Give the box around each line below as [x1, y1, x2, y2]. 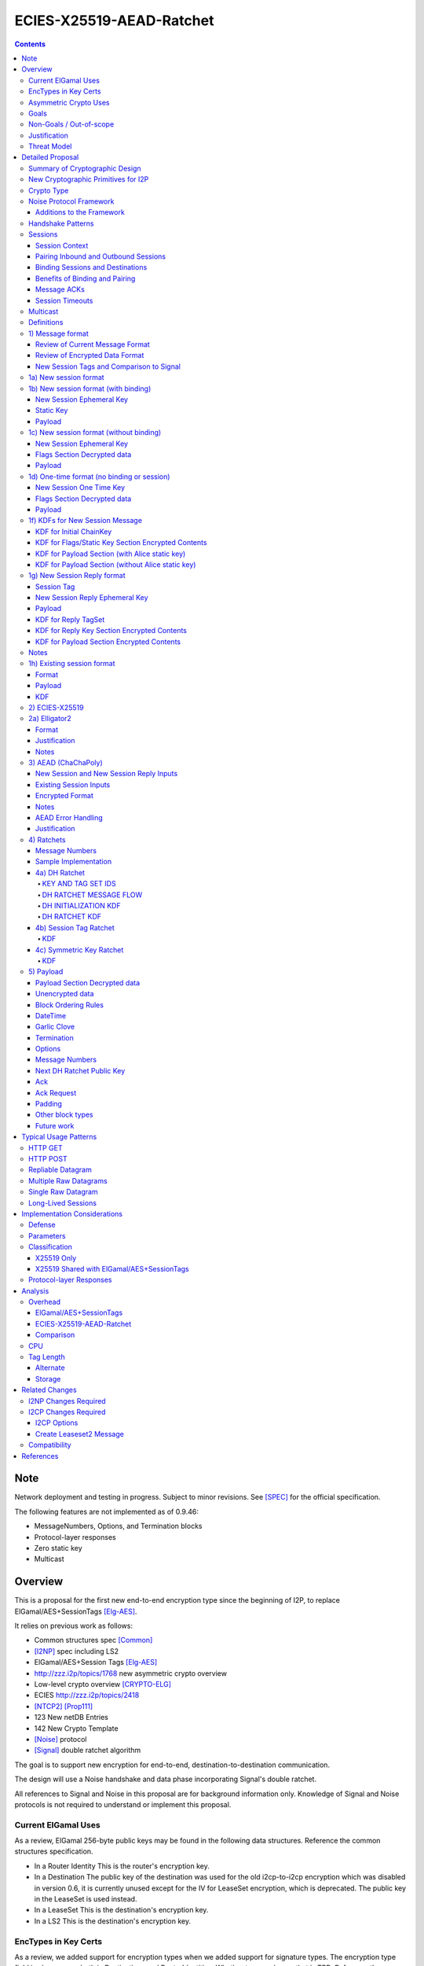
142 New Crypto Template [34, 1723, 119, 1733]
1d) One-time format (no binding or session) [28, 472, 170, 481]
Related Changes [21, 1385, 78, 1395]
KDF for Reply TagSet [35, 614, 105, 624]
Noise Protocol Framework [28, 197, 115, 206]
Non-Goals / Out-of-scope [28, 120, 115, 129]
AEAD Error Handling [35, 812, 104, 822]
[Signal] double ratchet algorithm [34, 1746, 141, 1755]
